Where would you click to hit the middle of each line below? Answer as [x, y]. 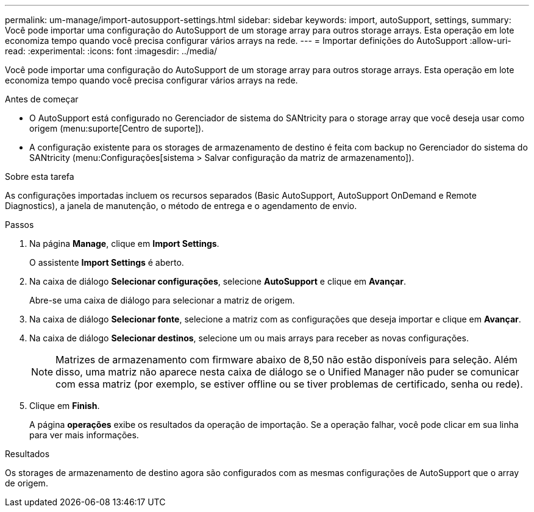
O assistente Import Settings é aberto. [107, 262]
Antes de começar [42, 99]
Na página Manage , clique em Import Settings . [124, 244]
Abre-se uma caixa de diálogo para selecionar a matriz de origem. [162, 300]
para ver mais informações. [84, 435]
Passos [20, 225]
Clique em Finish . [65, 406]
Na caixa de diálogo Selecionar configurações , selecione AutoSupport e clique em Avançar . [218, 281]
